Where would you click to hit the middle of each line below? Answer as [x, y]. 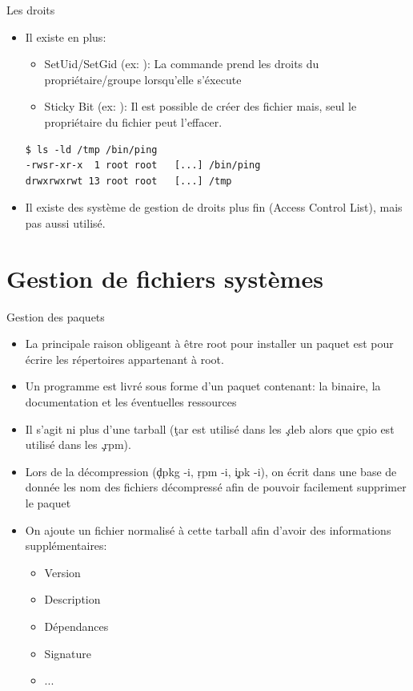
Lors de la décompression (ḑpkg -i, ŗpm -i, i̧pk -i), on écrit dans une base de [211, 471]
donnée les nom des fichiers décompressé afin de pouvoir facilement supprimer [216, 487]
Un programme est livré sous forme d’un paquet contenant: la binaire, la [203, 386]
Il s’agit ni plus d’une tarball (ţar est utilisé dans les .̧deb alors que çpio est [210, 428]
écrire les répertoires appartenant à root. [124, 359]
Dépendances [76, 626]
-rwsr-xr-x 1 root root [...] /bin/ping [143, 166]
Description [72, 599]
